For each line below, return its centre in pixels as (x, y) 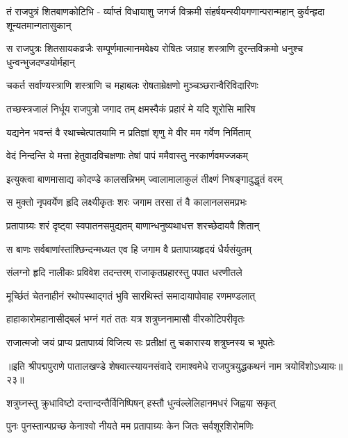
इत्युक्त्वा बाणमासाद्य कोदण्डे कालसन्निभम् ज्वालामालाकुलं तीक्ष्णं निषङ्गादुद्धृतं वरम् (144, 178)
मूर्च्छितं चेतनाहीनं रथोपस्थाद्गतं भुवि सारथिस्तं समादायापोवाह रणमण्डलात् (131, 295)
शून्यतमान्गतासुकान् (39, 25)
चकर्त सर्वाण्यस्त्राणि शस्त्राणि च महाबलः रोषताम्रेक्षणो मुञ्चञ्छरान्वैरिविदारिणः (132, 85)
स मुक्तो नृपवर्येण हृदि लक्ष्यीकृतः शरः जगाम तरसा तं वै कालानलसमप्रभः (127, 202)
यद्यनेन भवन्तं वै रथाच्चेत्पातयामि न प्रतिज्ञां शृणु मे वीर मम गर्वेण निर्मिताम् (129, 132)
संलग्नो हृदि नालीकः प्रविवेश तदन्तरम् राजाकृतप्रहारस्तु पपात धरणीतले (124, 272)
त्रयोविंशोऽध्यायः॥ (314, 365)
